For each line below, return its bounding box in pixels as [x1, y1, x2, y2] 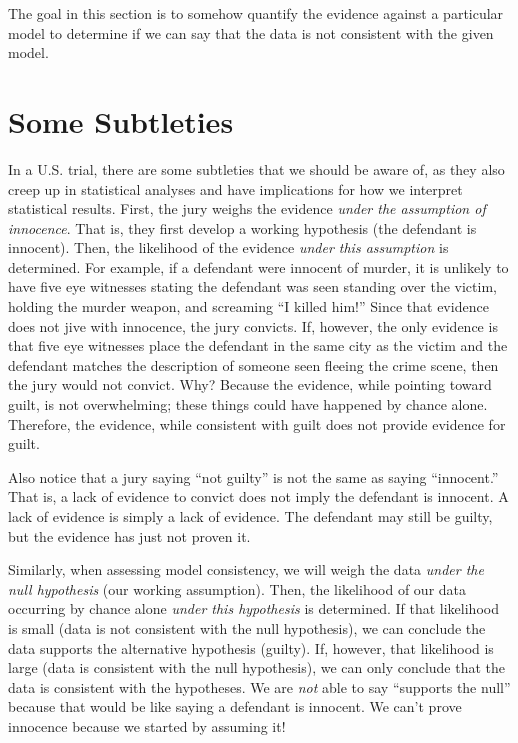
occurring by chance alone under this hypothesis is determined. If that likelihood [8, 598, 499, 619]
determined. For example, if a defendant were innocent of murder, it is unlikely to [8, 256, 509, 277]
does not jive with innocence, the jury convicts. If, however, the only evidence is [8, 315, 498, 336]
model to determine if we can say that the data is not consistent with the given [8, 22, 494, 43]
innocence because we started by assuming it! [8, 715, 286, 736]
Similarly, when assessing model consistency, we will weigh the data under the [8, 559, 484, 580]
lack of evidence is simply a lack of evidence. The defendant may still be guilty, [8, 506, 493, 526]
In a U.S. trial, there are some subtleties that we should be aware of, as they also [8, 158, 505, 179]
